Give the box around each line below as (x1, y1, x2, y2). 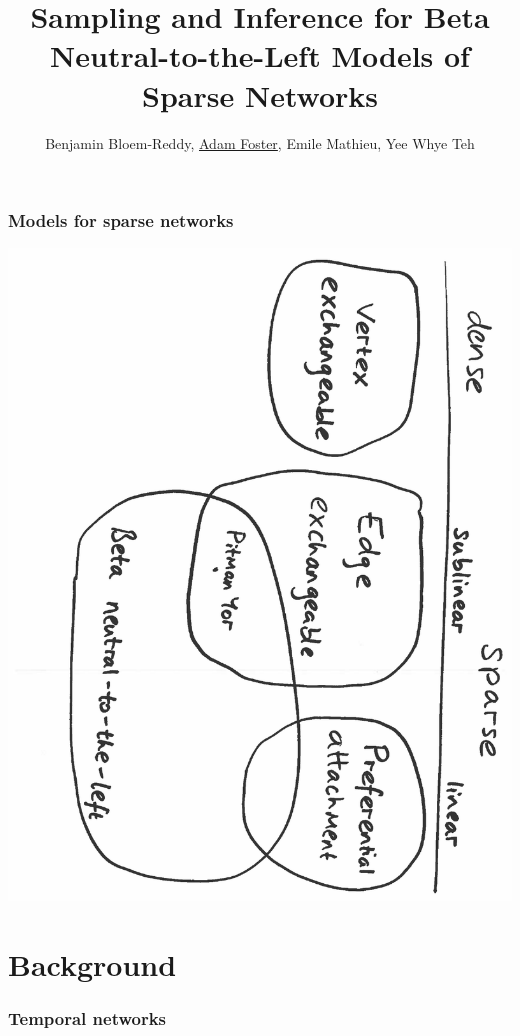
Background (8, 943, 177, 984)
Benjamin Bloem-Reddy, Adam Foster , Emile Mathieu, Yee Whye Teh (45, 132, 475, 153)
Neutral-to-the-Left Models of (50, 35, 470, 76)
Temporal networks (8, 1005, 167, 1030)
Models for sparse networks (8, 208, 234, 233)
